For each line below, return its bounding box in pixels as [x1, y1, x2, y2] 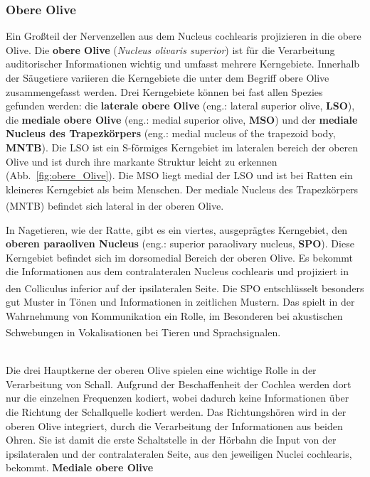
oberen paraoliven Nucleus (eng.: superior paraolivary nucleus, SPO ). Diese [6, 236, 354, 251]
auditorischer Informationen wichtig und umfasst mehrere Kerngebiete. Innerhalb [6, 56, 360, 71]
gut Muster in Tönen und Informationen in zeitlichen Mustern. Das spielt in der [6, 294, 355, 309]
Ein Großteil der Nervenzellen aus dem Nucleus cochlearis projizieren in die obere [6, 28, 361, 43]
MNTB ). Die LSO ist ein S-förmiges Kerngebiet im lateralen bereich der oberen [6, 139, 359, 154]
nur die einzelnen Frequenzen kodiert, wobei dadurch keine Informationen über [6, 390, 349, 405]
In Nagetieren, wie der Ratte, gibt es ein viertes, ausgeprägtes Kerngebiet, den [6, 222, 348, 237]
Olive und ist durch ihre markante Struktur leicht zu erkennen [6, 154, 277, 168]
